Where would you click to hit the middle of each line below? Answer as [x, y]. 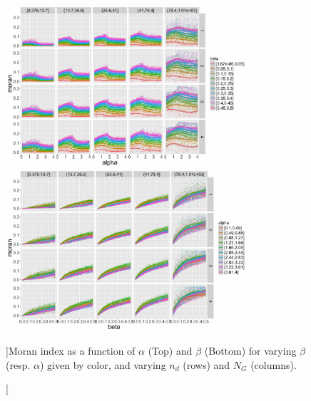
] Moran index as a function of [71, 350]
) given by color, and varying [103, 364]
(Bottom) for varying [250, 350]
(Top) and [170, 350]
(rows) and [207, 364]
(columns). [274, 364]
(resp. [18, 364]
